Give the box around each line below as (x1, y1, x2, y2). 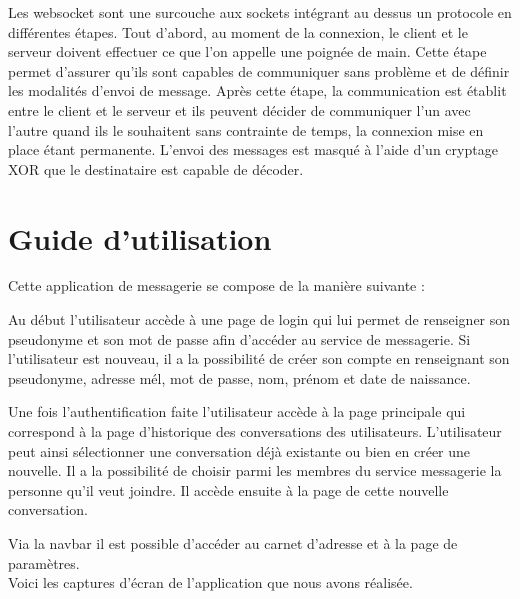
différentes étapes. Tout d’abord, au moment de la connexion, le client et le (8, 21, 468, 42)
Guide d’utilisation (8, 217, 272, 258)
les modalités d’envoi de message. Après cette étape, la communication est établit (8, 80, 507, 101)
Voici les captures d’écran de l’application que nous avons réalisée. (8, 572, 413, 593)
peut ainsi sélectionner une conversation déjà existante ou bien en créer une (8, 440, 471, 461)
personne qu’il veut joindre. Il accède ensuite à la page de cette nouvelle (8, 479, 449, 500)
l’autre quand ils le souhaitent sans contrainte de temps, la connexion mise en (8, 119, 484, 140)
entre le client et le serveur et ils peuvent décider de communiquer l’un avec (8, 99, 471, 120)
